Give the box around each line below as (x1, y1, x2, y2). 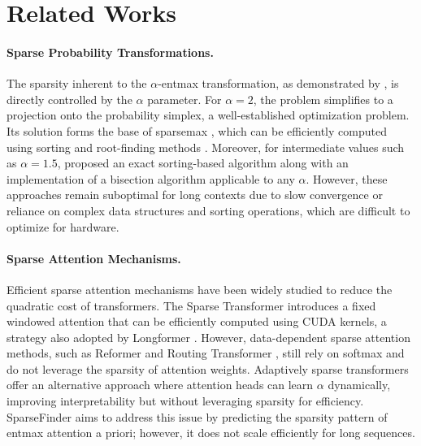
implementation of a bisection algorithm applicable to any (7, 170, 295, 187)
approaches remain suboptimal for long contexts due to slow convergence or (7, 186, 383, 203)
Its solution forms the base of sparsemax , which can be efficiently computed (7, 122, 387, 139)
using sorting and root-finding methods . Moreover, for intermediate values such (7, 138, 405, 155)
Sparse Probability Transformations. (7, 43, 214, 60)
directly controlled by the (7, 90, 132, 107)
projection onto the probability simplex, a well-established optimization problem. (7, 106, 410, 123)
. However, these (306, 170, 388, 187)
